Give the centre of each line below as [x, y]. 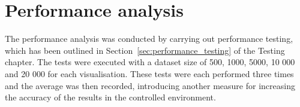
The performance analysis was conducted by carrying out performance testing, [149, 39]
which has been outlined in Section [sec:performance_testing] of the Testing [145, 50]
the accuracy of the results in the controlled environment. [110, 97]
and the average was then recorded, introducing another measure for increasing [150, 85]
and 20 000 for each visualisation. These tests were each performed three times [149, 73]
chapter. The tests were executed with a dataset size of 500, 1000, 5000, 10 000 [150, 62]
